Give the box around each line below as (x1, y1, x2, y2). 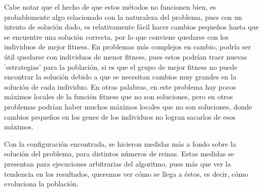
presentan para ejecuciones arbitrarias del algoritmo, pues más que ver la (4, 158, 231, 169)
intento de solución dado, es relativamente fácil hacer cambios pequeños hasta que (4, 21, 259, 32)
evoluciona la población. (4, 178, 79, 189)
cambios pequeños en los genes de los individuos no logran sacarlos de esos (4, 111, 236, 122)
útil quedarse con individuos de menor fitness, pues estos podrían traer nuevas (4, 51, 247, 62)
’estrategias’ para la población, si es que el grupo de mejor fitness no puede (4, 61, 238, 72)
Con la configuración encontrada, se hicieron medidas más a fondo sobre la (4, 138, 237, 149)
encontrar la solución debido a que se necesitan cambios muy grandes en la (4, 71, 237, 82)
